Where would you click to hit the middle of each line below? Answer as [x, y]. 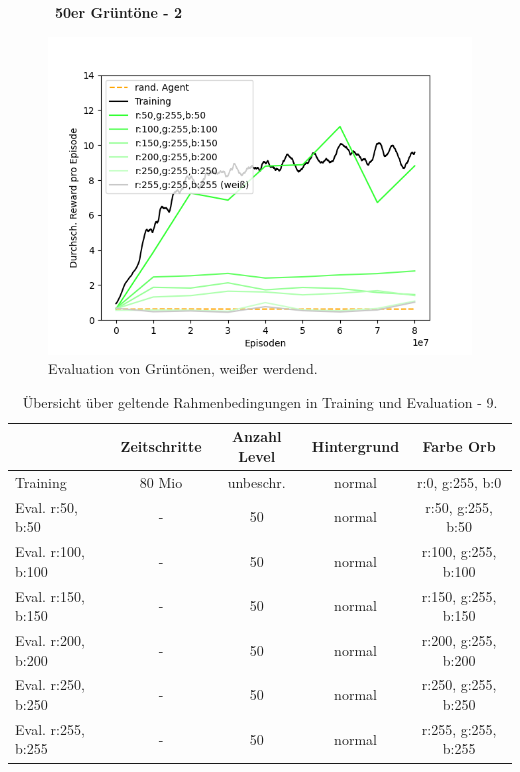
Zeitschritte [161, 446]
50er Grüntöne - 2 [118, 12]
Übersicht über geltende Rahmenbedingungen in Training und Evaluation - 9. [260, 401]
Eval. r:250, [50, 684]
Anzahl [256, 436]
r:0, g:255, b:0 [459, 481]
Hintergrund [355, 446]
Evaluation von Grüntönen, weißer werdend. [183, 368]
